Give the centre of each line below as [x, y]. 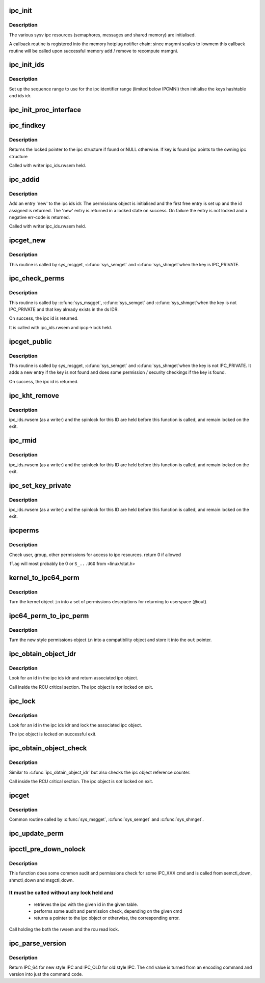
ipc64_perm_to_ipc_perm [49, 616]
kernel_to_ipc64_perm [44, 577]
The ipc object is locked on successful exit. [53, 734]
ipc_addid [24, 179]
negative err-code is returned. [40, 217]
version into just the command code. [46, 974]
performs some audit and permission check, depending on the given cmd [108, 911]
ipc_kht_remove [34, 395]
